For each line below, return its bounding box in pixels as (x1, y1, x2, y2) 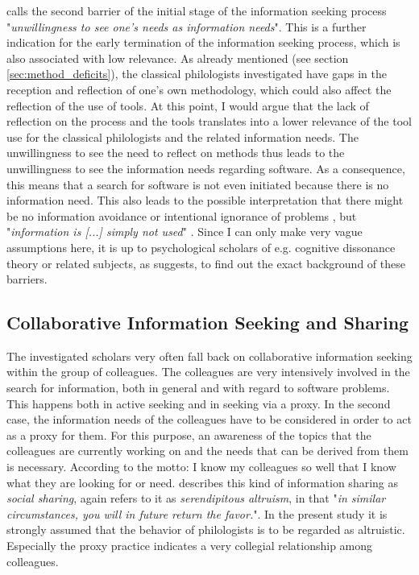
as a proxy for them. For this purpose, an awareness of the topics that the (6, 426, 371, 443)
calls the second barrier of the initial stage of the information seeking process (6, 2, 387, 19)
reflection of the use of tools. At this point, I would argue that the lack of (6, 97, 369, 114)
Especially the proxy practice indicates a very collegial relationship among (6, 537, 373, 554)
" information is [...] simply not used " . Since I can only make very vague (6, 223, 363, 240)
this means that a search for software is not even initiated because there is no (6, 176, 389, 192)
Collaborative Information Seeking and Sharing (6, 310, 409, 335)
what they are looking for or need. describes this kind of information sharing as (6, 474, 399, 490)
